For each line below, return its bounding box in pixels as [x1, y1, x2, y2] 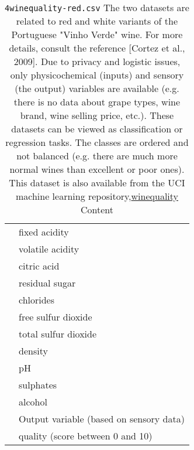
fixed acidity [19, 225, 69, 238]
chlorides [19, 293, 55, 306]
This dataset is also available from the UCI [9, 176, 185, 189]
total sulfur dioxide [19, 327, 97, 340]
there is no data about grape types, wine [13, 95, 181, 108]
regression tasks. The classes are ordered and [5, 135, 189, 149]
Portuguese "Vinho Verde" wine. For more [11, 28, 183, 41]
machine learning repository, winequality [15, 189, 178, 203]
